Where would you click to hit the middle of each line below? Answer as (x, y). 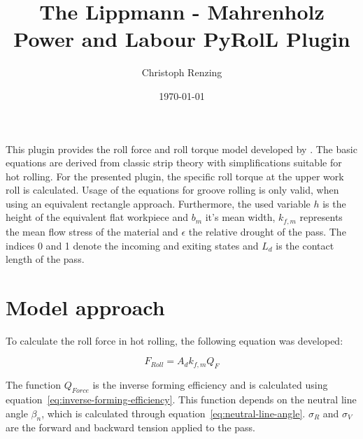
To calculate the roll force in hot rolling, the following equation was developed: (175, 340)
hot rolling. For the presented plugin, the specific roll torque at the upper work (175, 176)
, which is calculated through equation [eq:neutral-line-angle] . (173, 413)
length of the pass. (45, 259)
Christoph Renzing (182, 72)
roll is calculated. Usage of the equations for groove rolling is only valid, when (172, 190)
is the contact (305, 245)
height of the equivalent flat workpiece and (97, 217)
